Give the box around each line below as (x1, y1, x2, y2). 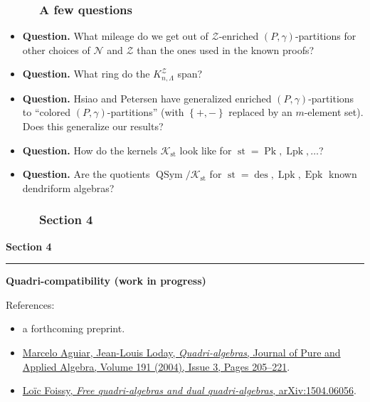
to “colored (22, 105, 71, 120)
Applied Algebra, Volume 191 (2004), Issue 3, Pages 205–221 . (22, 359, 290, 374)
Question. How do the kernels (22, 142, 157, 157)
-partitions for (295, 28, 356, 43)
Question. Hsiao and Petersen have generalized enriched (22, 90, 272, 105)
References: (6, 297, 55, 312)
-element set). (304, 105, 364, 120)
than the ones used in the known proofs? (137, 42, 314, 57)
